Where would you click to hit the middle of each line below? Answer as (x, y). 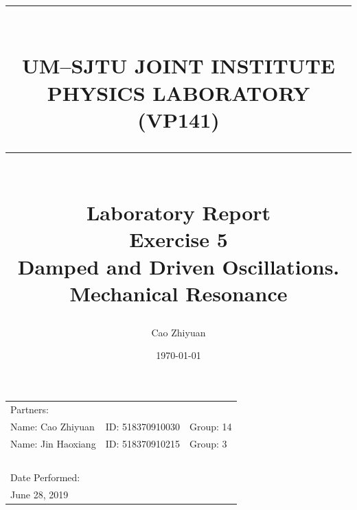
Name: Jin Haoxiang (53, 443)
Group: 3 (208, 443)
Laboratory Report (178, 212)
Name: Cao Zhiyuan (53, 426)
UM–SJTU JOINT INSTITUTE (178, 66)
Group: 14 (210, 426)
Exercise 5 (178, 239)
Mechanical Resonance (178, 293)
